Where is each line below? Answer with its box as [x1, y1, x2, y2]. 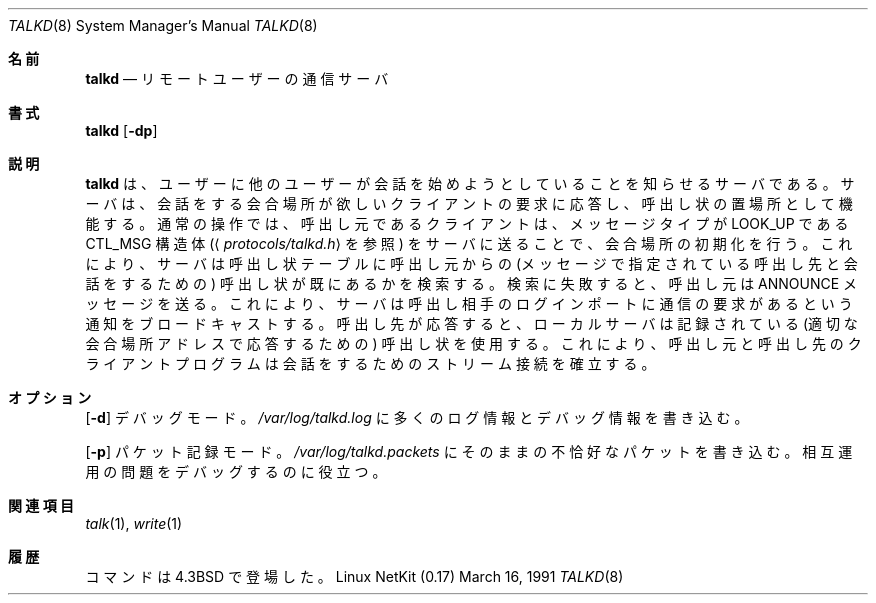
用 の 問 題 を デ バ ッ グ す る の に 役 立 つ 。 [85, 463, 387, 480]
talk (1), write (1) [85, 515, 183, 532]
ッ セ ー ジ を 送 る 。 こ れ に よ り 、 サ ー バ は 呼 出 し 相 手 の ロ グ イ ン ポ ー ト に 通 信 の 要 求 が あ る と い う [85, 295, 853, 312]
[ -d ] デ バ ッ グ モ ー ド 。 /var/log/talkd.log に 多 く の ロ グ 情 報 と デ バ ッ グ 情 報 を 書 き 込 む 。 [85, 409, 749, 426]
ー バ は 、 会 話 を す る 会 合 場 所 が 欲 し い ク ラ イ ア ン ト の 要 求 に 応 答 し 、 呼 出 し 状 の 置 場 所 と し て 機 [85, 195, 853, 212]
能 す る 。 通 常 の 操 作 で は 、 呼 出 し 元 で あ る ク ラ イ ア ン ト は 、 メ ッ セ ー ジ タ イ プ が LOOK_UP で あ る [85, 215, 849, 232]
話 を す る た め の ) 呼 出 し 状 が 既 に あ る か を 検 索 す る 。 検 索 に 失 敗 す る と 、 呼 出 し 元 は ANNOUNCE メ [85, 275, 858, 292]
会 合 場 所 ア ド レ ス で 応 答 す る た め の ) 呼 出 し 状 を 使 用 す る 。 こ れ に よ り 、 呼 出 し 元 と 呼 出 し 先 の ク [85, 335, 862, 352]
